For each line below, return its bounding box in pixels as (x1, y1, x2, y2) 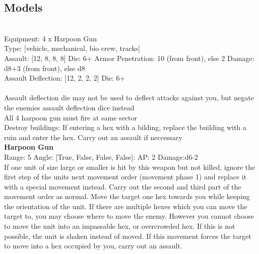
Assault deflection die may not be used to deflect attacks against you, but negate (4, 92, 254, 103)
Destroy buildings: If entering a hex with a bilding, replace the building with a (4, 122, 246, 133)
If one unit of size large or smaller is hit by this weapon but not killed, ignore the (4, 161, 255, 172)
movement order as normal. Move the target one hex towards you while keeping (4, 191, 250, 202)
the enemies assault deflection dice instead (4, 102, 135, 112)
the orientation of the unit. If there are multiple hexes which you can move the (4, 201, 247, 211)
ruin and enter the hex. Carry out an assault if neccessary (4, 132, 183, 142)
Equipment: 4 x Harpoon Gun (4, 33, 97, 43)
